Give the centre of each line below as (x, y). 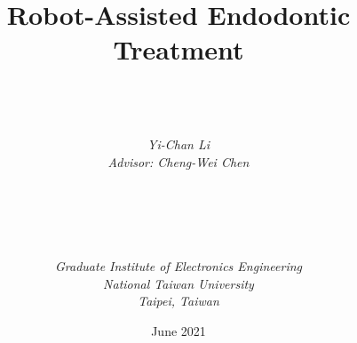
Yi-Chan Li (178, 144)
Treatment (178, 49)
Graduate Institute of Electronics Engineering (178, 266)
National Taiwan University (178, 283)
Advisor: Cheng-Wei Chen (178, 161)
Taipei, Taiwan (178, 301)
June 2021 (178, 331)
